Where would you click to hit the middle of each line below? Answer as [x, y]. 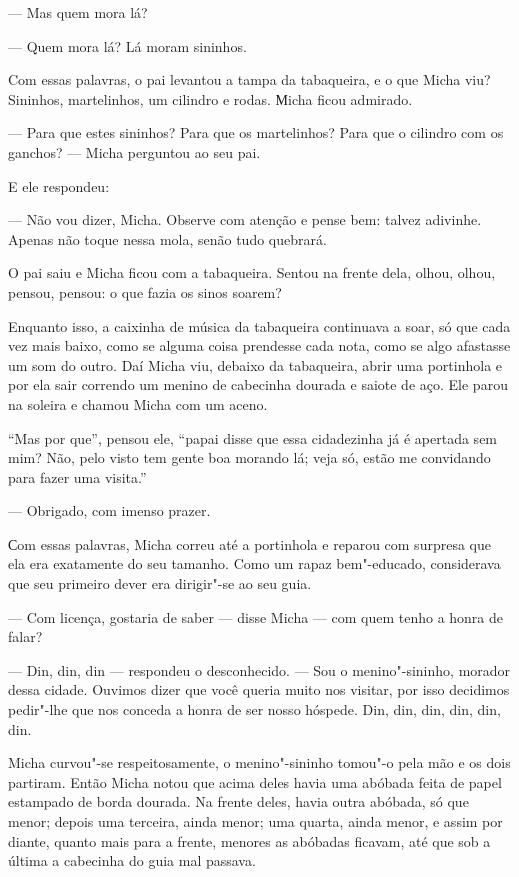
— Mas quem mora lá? [78, 12]
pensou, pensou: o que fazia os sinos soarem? [145, 291]
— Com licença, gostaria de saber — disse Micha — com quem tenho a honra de [256, 616]
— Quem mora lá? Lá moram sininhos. [127, 45]
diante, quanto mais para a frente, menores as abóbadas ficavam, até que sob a [249, 840]
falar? [25, 636]
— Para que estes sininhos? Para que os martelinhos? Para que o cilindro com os [256, 132]
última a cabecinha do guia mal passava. [132, 860]
